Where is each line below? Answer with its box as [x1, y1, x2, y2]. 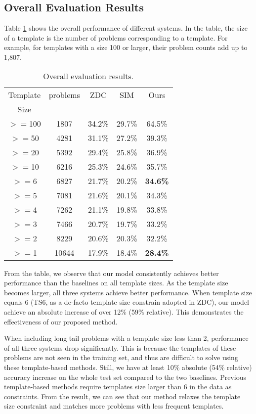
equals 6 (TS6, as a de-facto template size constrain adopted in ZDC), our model [4, 297, 249, 307]
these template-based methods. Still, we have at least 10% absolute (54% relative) [4, 362, 252, 372]
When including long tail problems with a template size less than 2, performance [4, 333, 249, 343]
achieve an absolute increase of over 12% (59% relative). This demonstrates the [4, 306, 244, 317]
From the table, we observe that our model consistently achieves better [4, 268, 219, 278]
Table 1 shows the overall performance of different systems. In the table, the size [4, 23, 248, 33]
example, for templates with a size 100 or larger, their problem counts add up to [4, 42, 248, 52]
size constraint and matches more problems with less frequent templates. [4, 401, 224, 411]
